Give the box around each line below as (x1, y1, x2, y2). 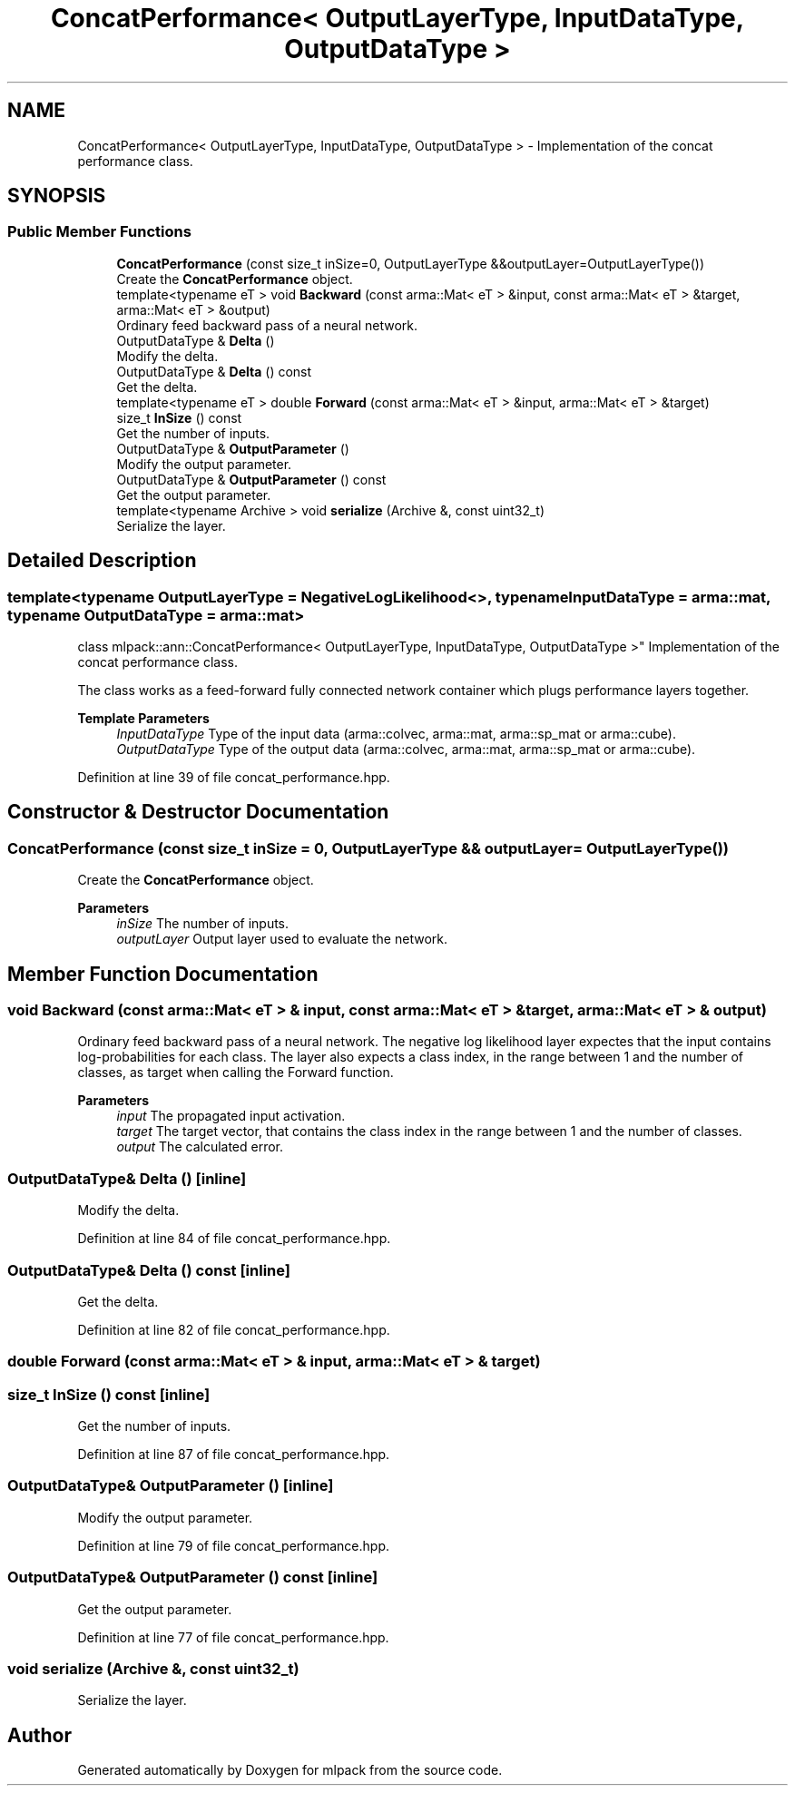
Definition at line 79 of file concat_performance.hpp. (77, 1537, 389, 1553)
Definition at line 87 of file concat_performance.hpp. (77, 1446, 390, 1463)
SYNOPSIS (7, 184, 106, 208)
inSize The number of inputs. (116, 916, 290, 932)
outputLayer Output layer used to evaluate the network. (116, 931, 447, 947)
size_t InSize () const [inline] (7, 1385, 211, 1404)
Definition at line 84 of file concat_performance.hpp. (77, 1230, 391, 1247)
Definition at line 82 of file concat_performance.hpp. (77, 1321, 390, 1337)
